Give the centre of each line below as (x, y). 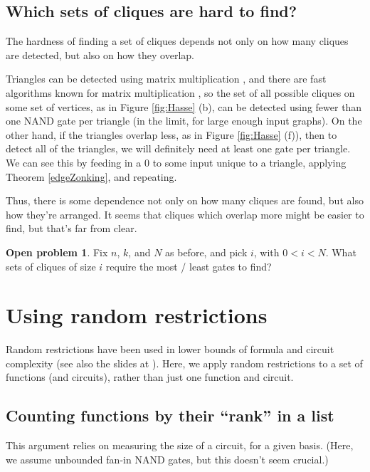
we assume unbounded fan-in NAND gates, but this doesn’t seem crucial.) (167, 459)
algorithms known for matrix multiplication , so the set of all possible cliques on (180, 92)
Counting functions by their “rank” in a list (170, 415)
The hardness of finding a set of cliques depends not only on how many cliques (177, 41)
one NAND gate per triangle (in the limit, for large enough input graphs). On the (184, 121)
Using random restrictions (137, 315)
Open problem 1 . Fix (57, 252)
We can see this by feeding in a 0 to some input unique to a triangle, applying (176, 162)
